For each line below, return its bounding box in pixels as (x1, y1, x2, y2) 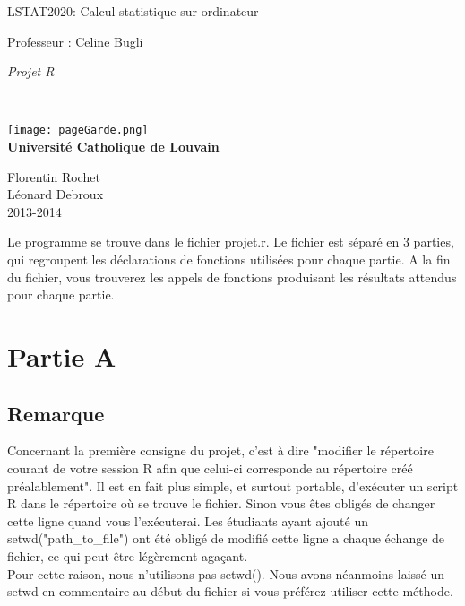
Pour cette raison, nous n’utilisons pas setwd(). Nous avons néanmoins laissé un (7, 564, 444, 583)
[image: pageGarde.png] (7, 124, 149, 137)
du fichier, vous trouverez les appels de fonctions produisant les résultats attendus (7, 267, 457, 286)
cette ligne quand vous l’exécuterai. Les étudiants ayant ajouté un (7, 511, 368, 530)
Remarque (7, 399, 105, 427)
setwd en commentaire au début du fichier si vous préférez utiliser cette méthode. (7, 582, 453, 601)
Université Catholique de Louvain (7, 137, 220, 156)
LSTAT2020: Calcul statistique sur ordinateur (7, 2, 259, 20)
